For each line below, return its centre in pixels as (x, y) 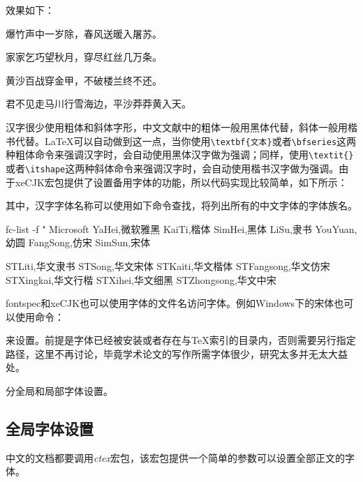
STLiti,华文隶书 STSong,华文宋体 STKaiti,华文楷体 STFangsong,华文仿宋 (168, 265)
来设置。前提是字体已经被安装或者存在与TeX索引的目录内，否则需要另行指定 (181, 340)
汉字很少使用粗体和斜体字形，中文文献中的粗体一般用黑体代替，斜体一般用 (177, 127)
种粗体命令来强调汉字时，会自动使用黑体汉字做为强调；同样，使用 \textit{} (180, 155)
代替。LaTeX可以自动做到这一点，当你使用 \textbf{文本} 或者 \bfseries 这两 (186, 141)
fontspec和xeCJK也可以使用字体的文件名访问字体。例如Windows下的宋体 (170, 303)
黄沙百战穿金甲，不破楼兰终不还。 (84, 80)
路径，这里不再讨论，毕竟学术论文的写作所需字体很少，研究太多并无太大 (172, 353)
